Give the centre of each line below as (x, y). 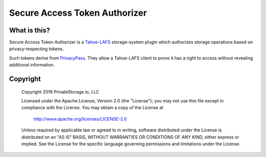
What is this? (30, 30)
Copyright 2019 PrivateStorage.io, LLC (60, 92)
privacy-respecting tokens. (36, 49)
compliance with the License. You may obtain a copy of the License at (92, 108)
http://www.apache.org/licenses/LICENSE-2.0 (80, 119)
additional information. (32, 65)
